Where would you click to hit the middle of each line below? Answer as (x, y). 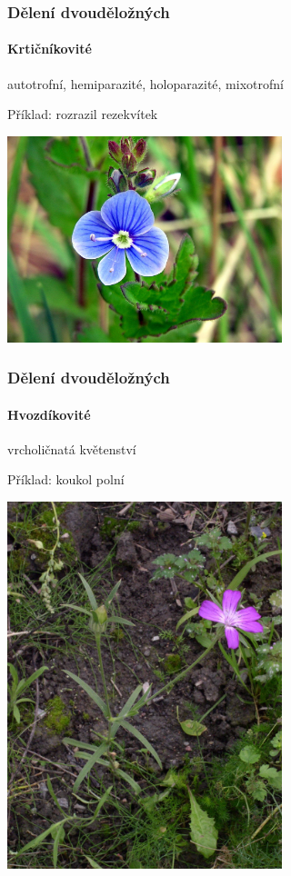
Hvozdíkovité (49, 414)
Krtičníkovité (50, 49)
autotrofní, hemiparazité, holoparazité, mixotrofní (145, 83)
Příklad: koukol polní (66, 479)
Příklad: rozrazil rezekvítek (83, 114)
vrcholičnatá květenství (72, 448)
